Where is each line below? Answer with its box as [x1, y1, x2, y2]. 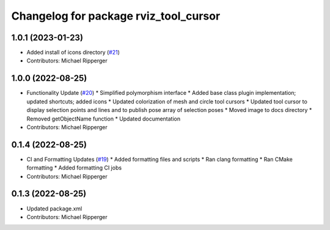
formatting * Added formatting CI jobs [26, 164, 122, 171]
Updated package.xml [26, 205, 82, 212]
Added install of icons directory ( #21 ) [26, 49, 120, 56]
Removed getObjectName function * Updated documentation [26, 115, 181, 122]
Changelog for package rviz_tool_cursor [11, 9, 221, 23]
